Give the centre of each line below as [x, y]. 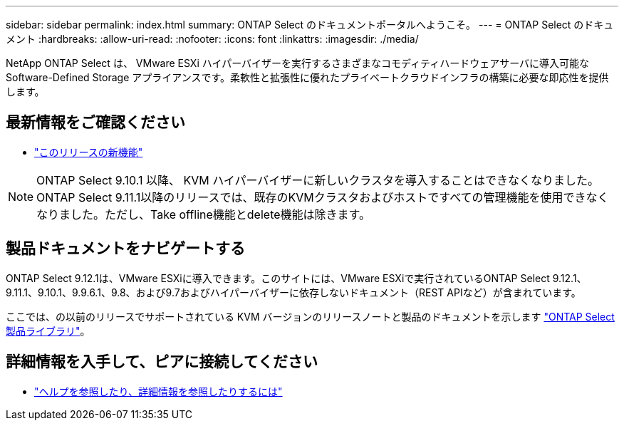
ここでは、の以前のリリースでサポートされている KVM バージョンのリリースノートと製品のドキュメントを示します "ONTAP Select [310, 316]
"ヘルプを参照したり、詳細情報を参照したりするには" [158, 391]
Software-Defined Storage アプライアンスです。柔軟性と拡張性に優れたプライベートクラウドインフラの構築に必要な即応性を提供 [307, 77]
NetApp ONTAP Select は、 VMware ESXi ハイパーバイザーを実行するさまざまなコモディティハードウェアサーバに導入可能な [298, 63]
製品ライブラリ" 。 [48, 331]
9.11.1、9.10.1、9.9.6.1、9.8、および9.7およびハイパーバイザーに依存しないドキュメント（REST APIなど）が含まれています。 [293, 292]
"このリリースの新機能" [89, 152]
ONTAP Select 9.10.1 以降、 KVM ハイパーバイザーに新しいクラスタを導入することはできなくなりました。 [318, 180]
